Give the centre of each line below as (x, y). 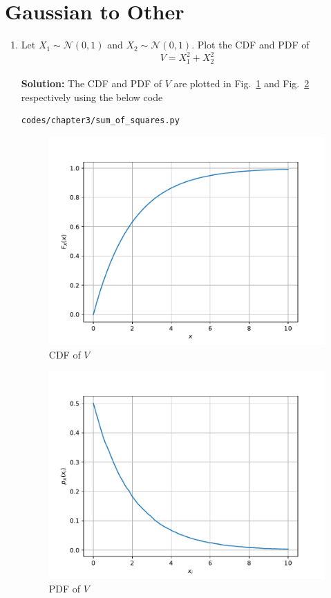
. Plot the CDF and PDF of (250, 45)
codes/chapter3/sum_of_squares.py (100, 121)
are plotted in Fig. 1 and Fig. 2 (242, 83)
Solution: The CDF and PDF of (91, 83)
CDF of (65, 354)
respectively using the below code (92, 97)
